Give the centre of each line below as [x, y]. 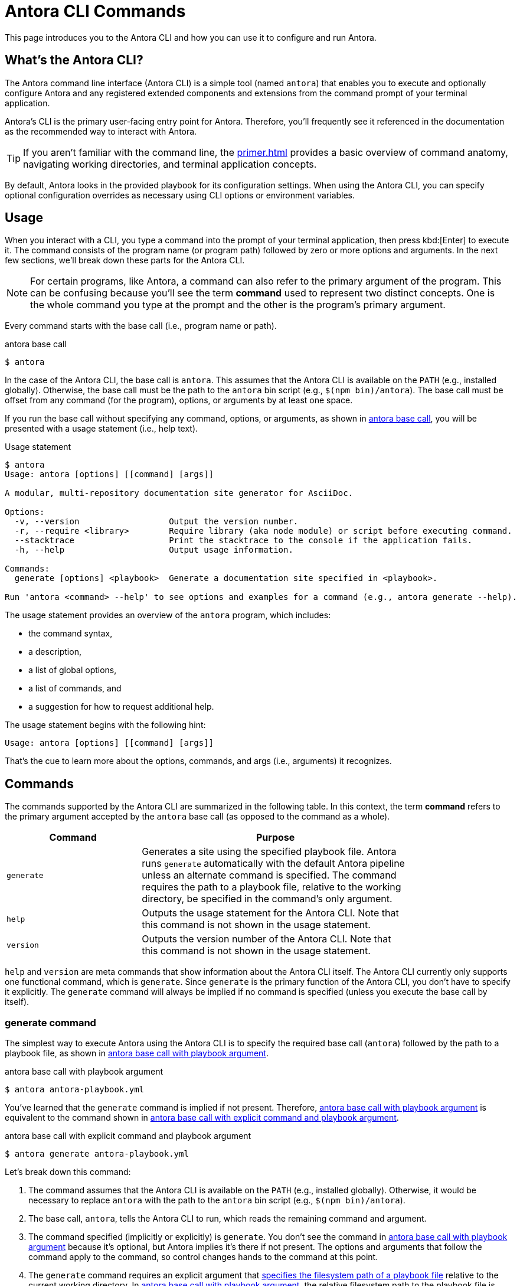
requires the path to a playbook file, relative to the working [272, 887]
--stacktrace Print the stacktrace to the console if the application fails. [243, 541]
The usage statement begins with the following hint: [105, 725]
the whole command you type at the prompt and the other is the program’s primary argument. [238, 305]
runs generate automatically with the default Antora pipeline [273, 864]
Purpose [275, 838]
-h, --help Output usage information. [154, 550]
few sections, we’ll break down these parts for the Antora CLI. [125, 260]
